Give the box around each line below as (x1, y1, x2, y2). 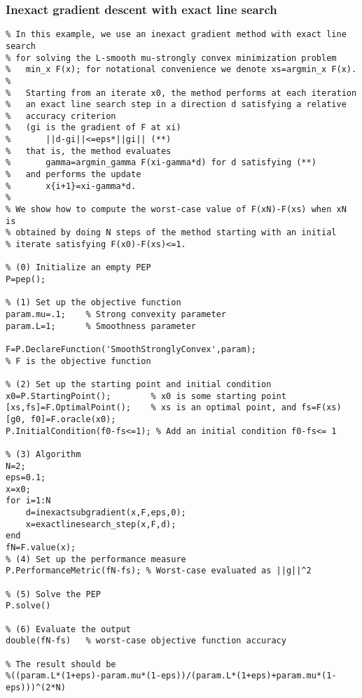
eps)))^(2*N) (6, 682, 66, 692)
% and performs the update (6, 169, 141, 180)
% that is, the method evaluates (6, 146, 172, 156)
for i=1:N (6, 496, 51, 506)
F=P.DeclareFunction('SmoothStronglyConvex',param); (6, 344, 256, 354)
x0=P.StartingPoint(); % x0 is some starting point (6, 391, 286, 401)
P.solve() (6, 601, 51, 611)
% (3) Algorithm (6, 449, 81, 459)
